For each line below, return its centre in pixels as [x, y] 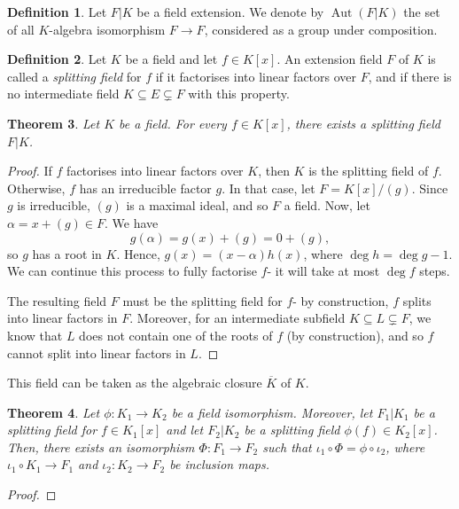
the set [422, 12]
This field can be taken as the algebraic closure [135, 383]
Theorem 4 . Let [54, 412]
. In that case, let [268, 188]
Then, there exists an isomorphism [101, 446]
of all [21, 29]
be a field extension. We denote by [230, 12]
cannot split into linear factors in [97, 352]
